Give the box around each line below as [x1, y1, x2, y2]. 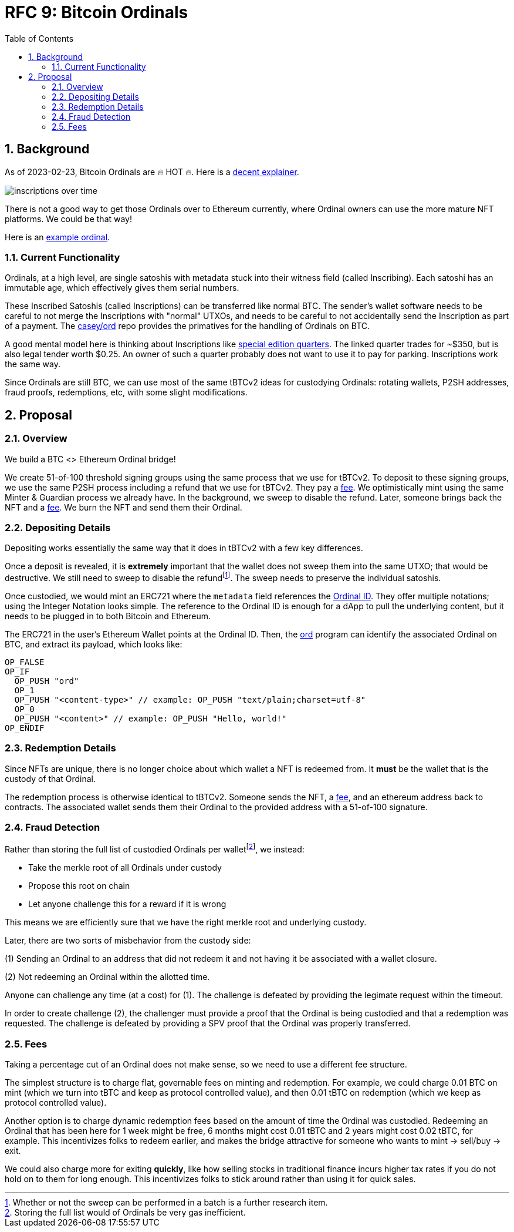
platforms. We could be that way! [5, 213, 133, 224]
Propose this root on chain [28, 881, 130, 891]
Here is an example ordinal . [5, 231, 110, 242]
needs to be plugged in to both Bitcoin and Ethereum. [5, 610, 211, 621]
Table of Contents [5, 33, 74, 43]
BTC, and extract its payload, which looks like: [5, 639, 182, 649]
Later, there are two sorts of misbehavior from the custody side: [5, 935, 251, 946]
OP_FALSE [5, 657, 45, 667]
